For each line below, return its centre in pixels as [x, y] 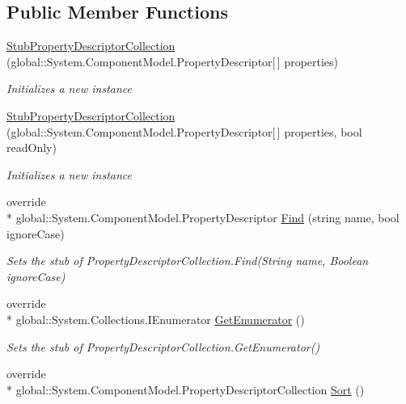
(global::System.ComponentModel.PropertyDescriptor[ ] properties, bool [184, 131]
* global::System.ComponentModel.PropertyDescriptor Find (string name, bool [203, 217]
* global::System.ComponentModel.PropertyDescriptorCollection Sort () [186, 389]
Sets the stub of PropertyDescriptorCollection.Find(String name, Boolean [188, 261]
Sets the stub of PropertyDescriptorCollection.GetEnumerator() [163, 346]
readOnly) [32, 147]
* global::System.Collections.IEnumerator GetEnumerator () [156, 319]
